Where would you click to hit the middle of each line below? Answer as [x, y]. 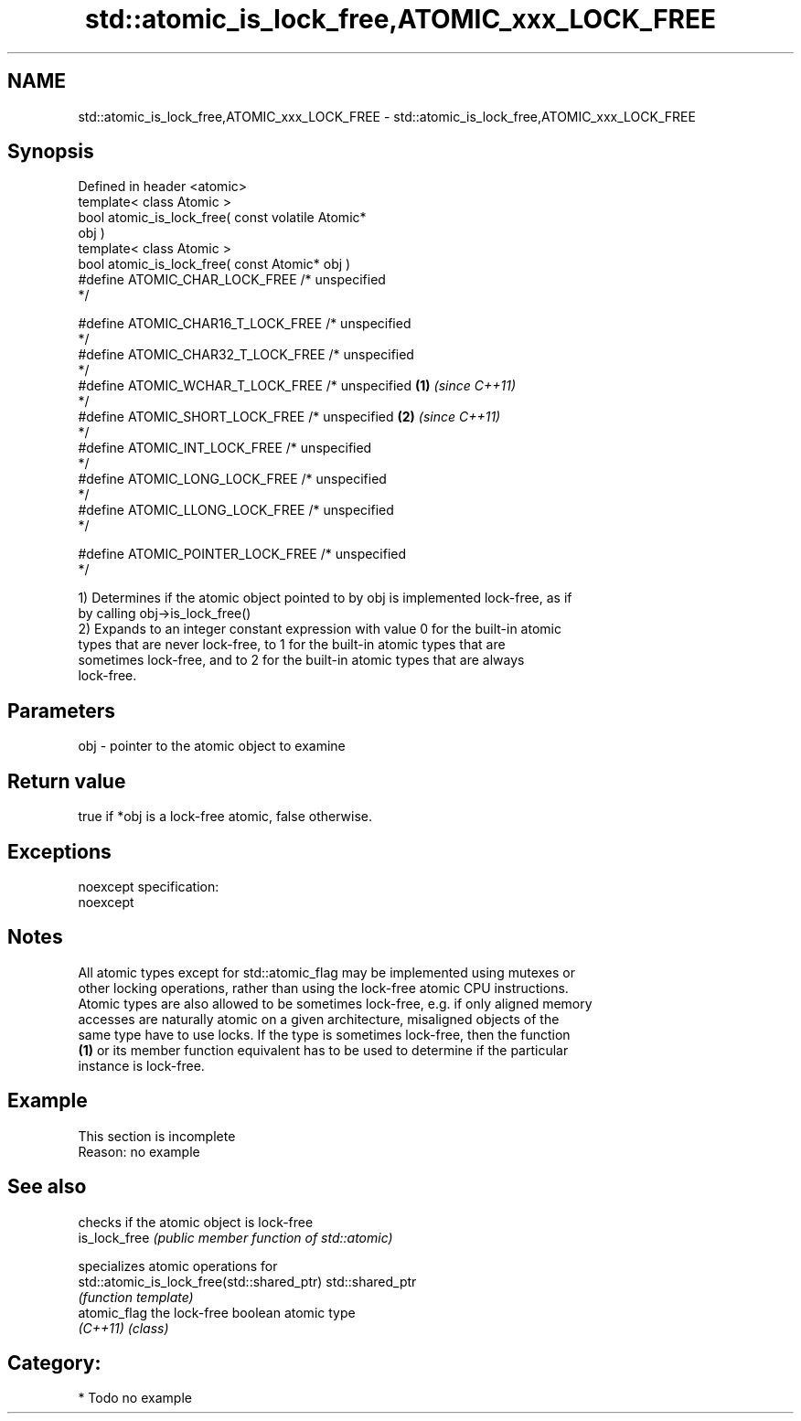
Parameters [61, 710]
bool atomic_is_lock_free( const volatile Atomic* [222, 218]
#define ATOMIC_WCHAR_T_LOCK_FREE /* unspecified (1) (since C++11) [297, 386]
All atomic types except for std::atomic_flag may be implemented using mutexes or [326, 972]
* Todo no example [135, 1398]
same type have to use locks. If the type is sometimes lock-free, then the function [324, 1034]
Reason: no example [139, 1151]
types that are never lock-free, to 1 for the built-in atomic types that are [292, 645]
